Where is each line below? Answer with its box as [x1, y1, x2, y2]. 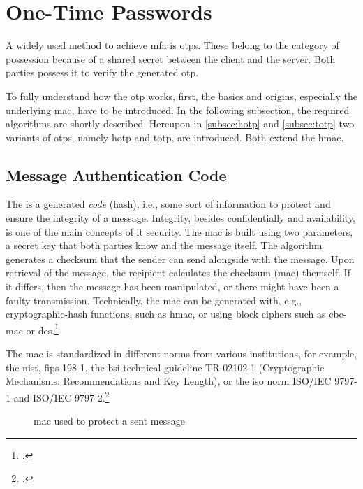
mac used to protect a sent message [34, 413, 185, 428]
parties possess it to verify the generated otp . [6, 65, 199, 80]
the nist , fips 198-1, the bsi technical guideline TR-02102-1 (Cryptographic [6, 360, 325, 374]
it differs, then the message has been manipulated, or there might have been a [6, 279, 339, 294]
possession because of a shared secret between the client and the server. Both [6, 51, 336, 66]
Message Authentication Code [6, 164, 227, 185]
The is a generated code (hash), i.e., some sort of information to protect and [6, 197, 331, 211]
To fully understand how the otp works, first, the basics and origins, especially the [6, 88, 357, 103]
